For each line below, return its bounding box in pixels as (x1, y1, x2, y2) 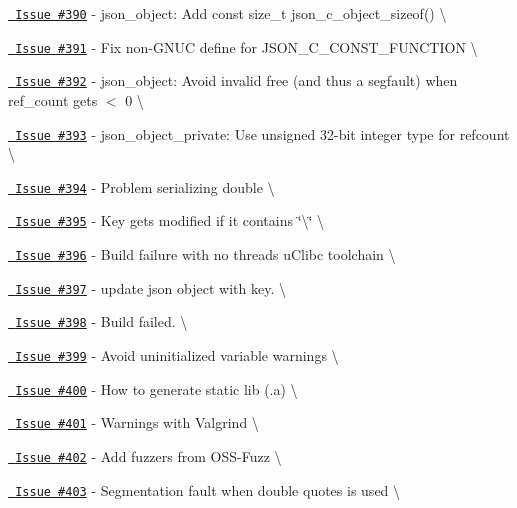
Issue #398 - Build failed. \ (15, 311, 188, 332)
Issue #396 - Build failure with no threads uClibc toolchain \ (15, 244, 396, 265)
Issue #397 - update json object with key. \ (15, 277, 286, 298)
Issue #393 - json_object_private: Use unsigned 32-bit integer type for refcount (15, 123, 510, 144)
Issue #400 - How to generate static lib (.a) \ (15, 378, 298, 399)
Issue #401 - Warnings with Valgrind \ (15, 412, 259, 433)
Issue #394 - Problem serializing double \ (15, 176, 275, 197)
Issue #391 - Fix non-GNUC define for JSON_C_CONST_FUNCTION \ (15, 36, 478, 57)
